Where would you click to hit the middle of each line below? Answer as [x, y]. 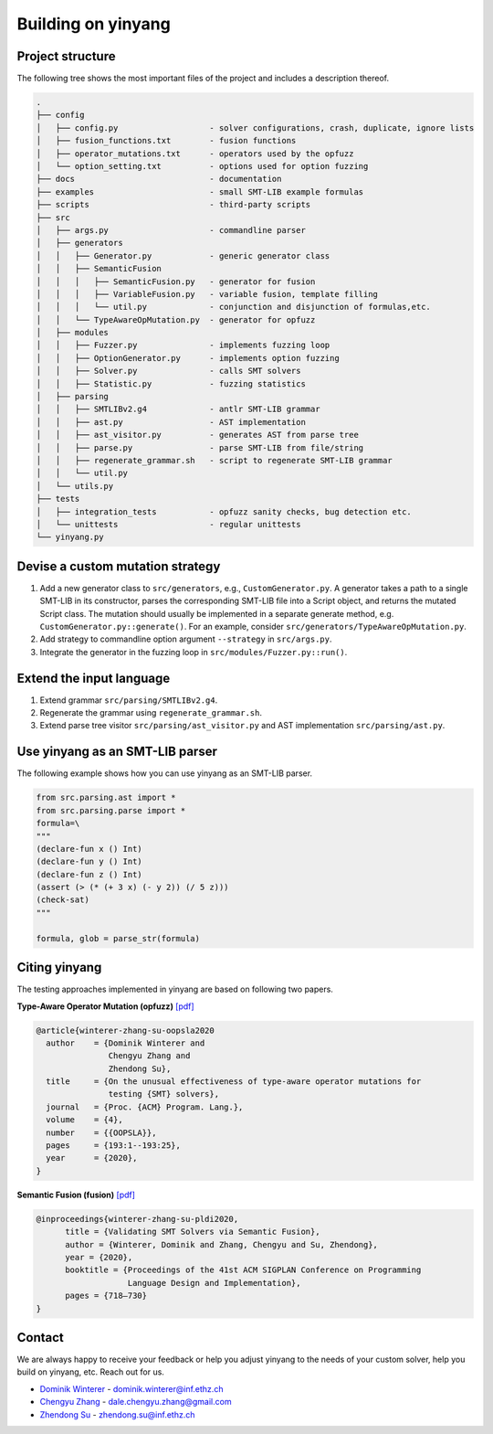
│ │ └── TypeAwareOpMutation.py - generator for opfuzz [176, 319]
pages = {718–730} [106, 1296]
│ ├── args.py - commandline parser [171, 230]
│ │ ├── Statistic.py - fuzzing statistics [171, 383]
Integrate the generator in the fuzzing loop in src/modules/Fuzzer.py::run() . [194, 652]
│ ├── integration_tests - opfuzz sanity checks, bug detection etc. [224, 511]
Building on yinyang [94, 24]
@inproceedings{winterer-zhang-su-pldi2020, [137, 1219]
